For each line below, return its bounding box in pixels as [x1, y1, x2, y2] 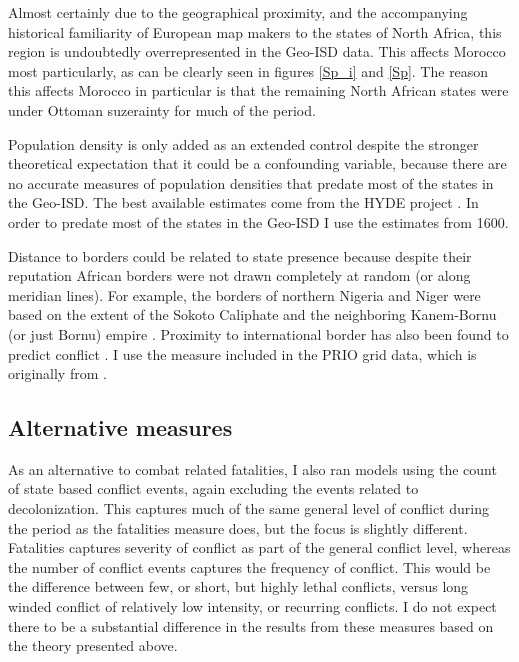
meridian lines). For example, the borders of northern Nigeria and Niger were [8, 284, 481, 305]
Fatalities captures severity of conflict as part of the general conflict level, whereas [8, 537, 511, 558]
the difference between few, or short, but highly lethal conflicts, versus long [8, 576, 469, 597]
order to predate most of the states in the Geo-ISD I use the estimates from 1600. [8, 211, 509, 232]
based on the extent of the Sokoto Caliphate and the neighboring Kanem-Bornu [8, 304, 497, 325]
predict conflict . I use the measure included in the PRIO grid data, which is [8, 343, 477, 364]
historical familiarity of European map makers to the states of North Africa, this [8, 21, 502, 42]
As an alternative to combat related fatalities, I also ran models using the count [8, 458, 497, 479]
